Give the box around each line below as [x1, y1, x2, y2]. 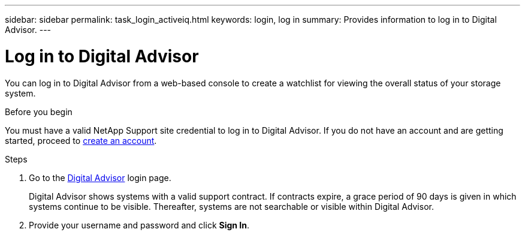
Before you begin [5, 106, 73, 117]
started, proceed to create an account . [5, 135, 157, 146]
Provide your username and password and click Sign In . [29, 219, 250, 230]
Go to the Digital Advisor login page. [29, 172, 171, 183]
